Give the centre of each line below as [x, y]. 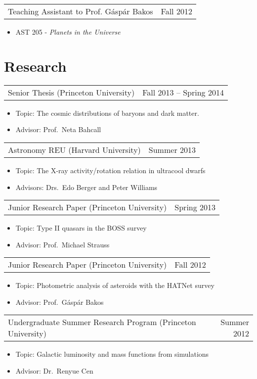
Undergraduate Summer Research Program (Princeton [102, 322]
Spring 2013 [195, 207]
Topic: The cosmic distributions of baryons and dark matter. [107, 113]
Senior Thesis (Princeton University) [71, 92]
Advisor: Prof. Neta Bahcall [58, 129]
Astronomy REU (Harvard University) [74, 149]
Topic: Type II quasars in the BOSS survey [81, 228]
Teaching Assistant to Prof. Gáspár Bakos [81, 11]
